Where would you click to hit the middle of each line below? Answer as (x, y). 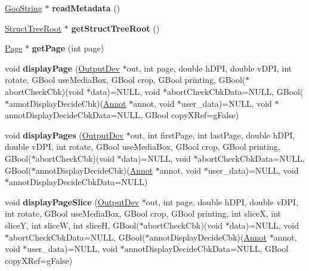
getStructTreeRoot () (115, 28)
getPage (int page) (68, 48)
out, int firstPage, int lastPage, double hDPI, (213, 135)
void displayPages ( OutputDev (64, 135)
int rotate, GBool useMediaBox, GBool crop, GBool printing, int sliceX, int (143, 213)
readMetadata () (86, 8)
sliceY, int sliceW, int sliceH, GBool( (72, 225)
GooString (24, 8)
